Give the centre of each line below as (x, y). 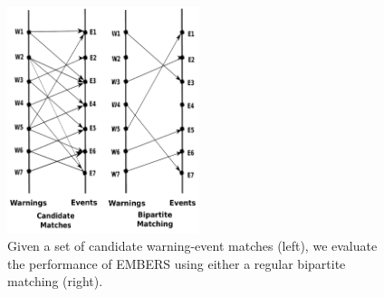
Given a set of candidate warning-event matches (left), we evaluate (192, 246)
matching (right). (55, 281)
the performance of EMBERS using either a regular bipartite (177, 263)
